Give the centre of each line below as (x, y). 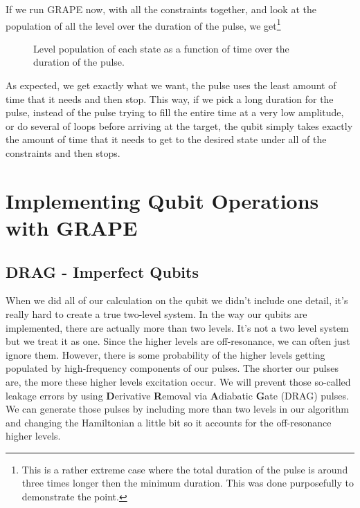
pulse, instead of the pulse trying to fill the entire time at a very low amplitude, (175, 112)
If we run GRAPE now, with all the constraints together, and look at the (161, 9)
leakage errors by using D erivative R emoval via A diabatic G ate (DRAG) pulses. (177, 395)
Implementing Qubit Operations (162, 200)
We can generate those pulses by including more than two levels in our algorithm (177, 409)
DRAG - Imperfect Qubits (102, 271)
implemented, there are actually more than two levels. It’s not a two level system (177, 327)
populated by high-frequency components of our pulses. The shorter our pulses (172, 368)
